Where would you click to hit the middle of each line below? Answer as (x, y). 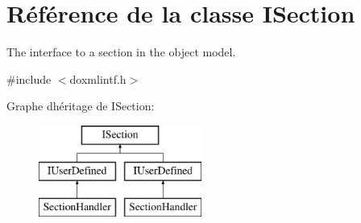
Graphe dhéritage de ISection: (81, 106)
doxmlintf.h (98, 78)
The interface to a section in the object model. (121, 52)
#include (29, 78)
